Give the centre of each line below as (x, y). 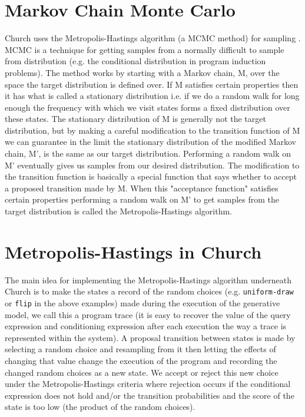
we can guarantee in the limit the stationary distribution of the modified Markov (151, 142)
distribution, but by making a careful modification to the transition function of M (152, 130)
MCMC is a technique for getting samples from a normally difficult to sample (145, 49)
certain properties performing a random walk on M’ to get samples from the (142, 199)
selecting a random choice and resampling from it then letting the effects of (140, 349)
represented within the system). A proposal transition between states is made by (150, 337)
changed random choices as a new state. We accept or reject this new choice (142, 372)
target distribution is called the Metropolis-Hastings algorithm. (118, 211)
